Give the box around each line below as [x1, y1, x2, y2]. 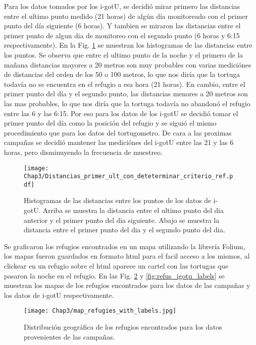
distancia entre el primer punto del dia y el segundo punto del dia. [24, 224, 225, 235]
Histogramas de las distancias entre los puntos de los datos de [24, 195, 211, 206]
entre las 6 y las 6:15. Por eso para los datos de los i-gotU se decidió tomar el [4, 108, 238, 118]
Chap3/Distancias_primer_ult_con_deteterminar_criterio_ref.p [24, 173, 233, 180]
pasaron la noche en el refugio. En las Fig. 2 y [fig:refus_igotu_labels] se [4, 270, 225, 280]
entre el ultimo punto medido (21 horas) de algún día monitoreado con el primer [4, 10, 248, 21]
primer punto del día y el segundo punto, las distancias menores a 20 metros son [4, 88, 248, 99]
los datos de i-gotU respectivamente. [4, 289, 114, 300]
